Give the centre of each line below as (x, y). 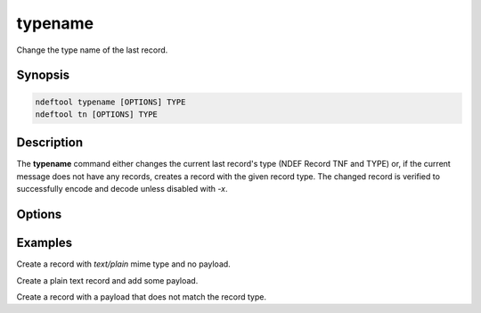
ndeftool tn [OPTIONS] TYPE (96, 114)
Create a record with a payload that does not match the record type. (142, 297)
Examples (45, 243)
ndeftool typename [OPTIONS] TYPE (110, 102)
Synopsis (43, 75)
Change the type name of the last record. (92, 50)
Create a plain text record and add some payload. (107, 280)
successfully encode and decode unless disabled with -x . (122, 189)
